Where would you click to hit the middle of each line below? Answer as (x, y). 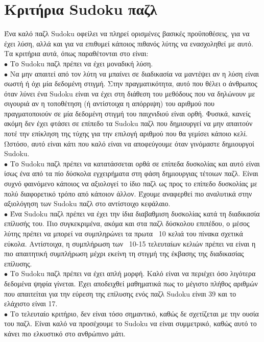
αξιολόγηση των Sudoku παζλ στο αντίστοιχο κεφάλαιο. (87, 203)
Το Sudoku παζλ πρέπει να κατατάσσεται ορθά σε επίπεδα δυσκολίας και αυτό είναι (135, 163)
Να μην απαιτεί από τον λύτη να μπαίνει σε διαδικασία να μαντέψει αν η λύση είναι (135, 73)
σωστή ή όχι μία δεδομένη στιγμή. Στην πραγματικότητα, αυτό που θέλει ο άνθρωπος (131, 83)
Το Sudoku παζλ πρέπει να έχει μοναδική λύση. (81, 63)
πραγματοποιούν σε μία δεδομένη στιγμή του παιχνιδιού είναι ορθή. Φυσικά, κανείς (127, 113)
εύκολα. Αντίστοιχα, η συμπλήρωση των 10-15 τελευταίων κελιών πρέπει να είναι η (130, 243)
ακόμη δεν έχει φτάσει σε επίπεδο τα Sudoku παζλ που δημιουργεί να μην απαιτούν (128, 123)
